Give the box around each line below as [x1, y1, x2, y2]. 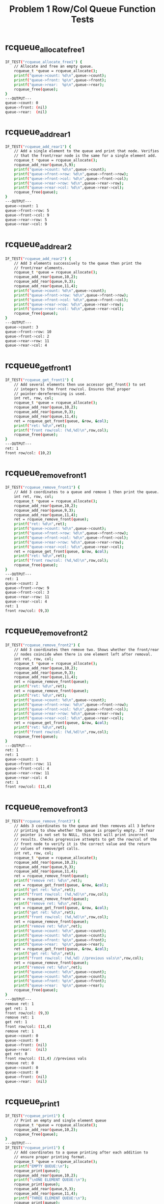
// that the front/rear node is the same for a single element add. [14, 153, 157, 158]
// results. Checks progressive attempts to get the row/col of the [14, 837, 157, 842]
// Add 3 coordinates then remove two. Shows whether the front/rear [14, 647, 160, 653]
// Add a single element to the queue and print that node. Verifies [14, 149, 160, 154]
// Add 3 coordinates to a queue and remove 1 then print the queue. [14, 490, 160, 494]
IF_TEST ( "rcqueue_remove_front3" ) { [5, 819, 80, 823]
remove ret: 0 [5, 1061, 34, 1066]
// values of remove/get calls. [14, 846, 80, 851]
